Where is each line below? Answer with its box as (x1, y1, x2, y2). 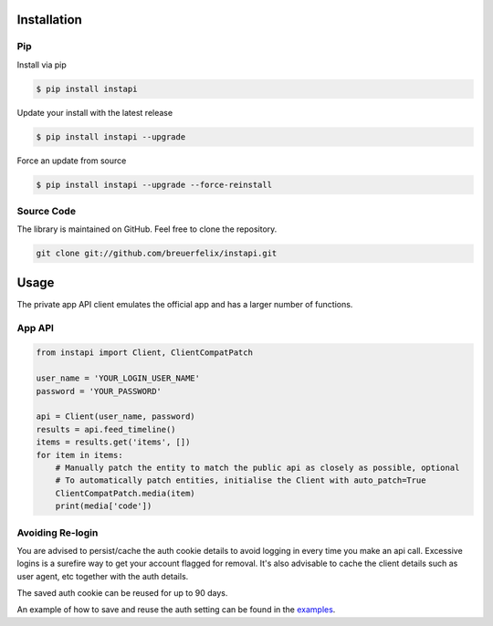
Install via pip (16, 59, 68, 70)
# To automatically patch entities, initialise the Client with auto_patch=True (55, 475, 426, 485)
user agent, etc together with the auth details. (16, 570, 189, 581)
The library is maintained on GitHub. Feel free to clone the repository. (16, 224, 278, 235)
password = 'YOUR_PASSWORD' (36, 386, 162, 396)
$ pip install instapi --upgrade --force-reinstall (36, 179, 273, 190)
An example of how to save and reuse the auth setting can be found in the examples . (16, 604, 336, 615)
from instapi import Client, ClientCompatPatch (36, 348, 253, 358)
